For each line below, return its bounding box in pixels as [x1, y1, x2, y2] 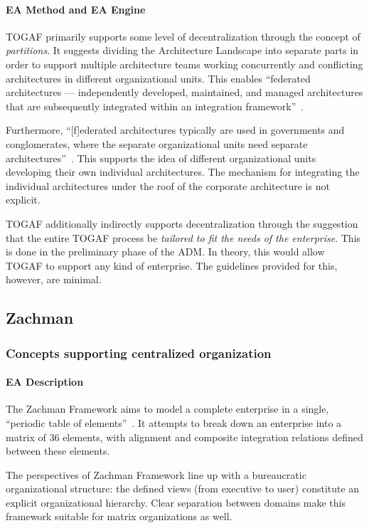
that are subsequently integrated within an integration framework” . [6, 98, 304, 113]
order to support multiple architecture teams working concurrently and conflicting [6, 56, 363, 71]
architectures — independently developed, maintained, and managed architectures [6, 85, 363, 100]
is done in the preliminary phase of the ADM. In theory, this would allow [6, 244, 325, 259]
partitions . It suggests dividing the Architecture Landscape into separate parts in [6, 43, 359, 58]
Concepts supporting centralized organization [6, 344, 272, 361]
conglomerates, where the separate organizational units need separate [6, 136, 308, 151]
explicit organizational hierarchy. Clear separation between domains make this [6, 495, 346, 509]
